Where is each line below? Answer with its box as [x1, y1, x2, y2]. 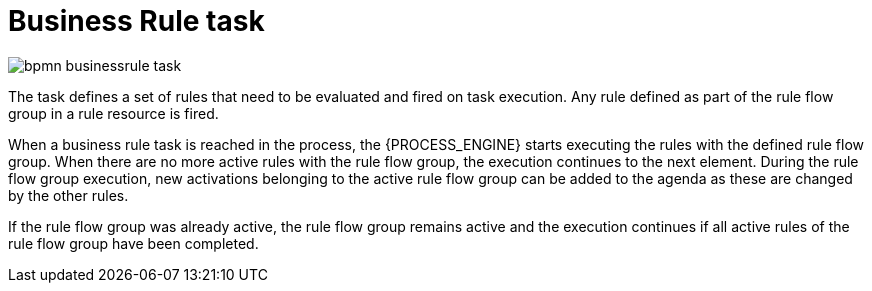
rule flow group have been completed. [8, 234, 259, 252]
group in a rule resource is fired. [8, 104, 219, 122]
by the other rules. [8, 186, 129, 204]
